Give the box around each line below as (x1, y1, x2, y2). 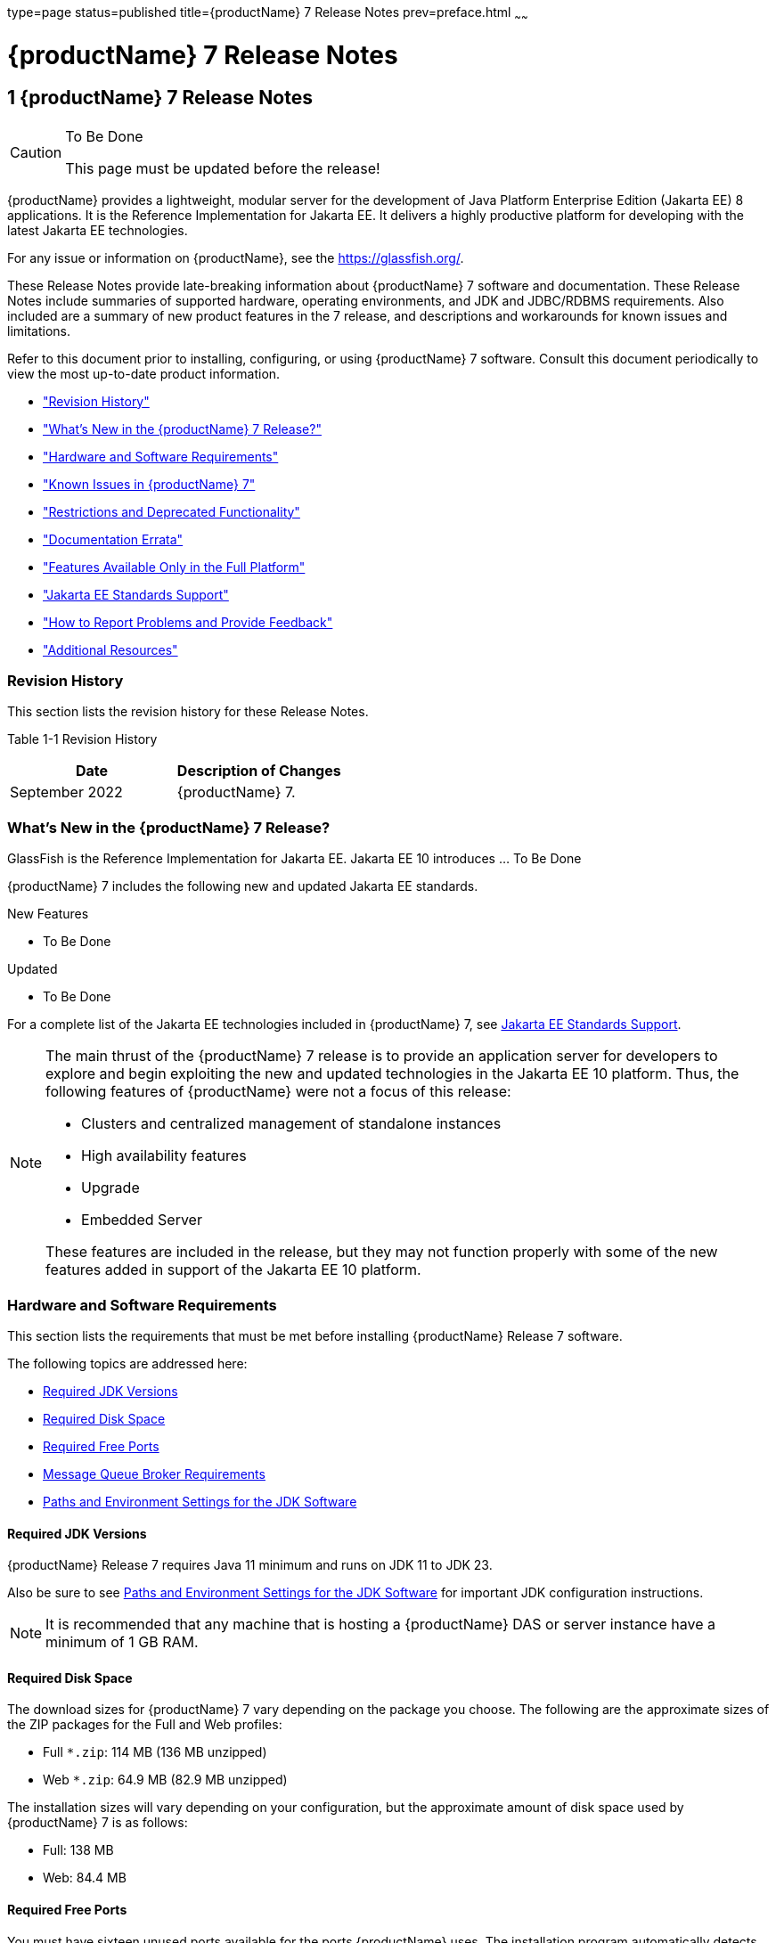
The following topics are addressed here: (7, 1355, 248, 1371)
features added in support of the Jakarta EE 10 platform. (45, 1261, 421, 1279)
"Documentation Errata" (43, 531, 184, 547)
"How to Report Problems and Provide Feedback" (43, 614, 333, 630)
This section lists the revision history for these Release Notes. (7, 704, 369, 720)
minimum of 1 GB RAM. (45, 1633, 199, 1652)
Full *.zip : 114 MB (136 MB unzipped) (43, 1744, 267, 1760)
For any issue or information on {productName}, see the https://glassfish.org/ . (7, 249, 464, 265)
